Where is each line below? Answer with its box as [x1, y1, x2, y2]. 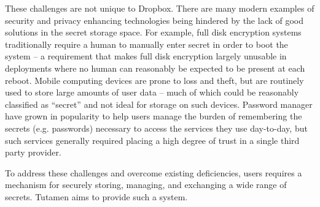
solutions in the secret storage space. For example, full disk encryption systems [5, 26, 302, 39]
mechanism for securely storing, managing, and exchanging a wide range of [5, 178, 287, 191]
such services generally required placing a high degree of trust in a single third [5, 134, 300, 146]
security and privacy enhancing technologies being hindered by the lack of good [5, 13, 304, 26]
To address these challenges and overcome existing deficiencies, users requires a [5, 166, 302, 179]
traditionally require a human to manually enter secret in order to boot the [5, 37, 288, 50]
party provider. [5, 146, 61, 159]
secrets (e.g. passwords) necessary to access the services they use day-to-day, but [5, 121, 308, 134]
